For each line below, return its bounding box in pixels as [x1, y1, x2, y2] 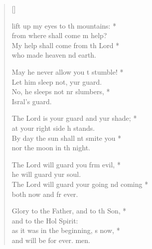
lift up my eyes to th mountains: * [11, 20, 117, 31]
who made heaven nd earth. [11, 50, 97, 60]
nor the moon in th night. [11, 142, 90, 153]
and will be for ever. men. [11, 234, 90, 245]
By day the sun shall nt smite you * [11, 132, 122, 143]
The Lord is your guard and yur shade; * [11, 113, 137, 123]
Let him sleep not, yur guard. [11, 76, 102, 87]
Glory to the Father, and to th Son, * [11, 205, 127, 216]
